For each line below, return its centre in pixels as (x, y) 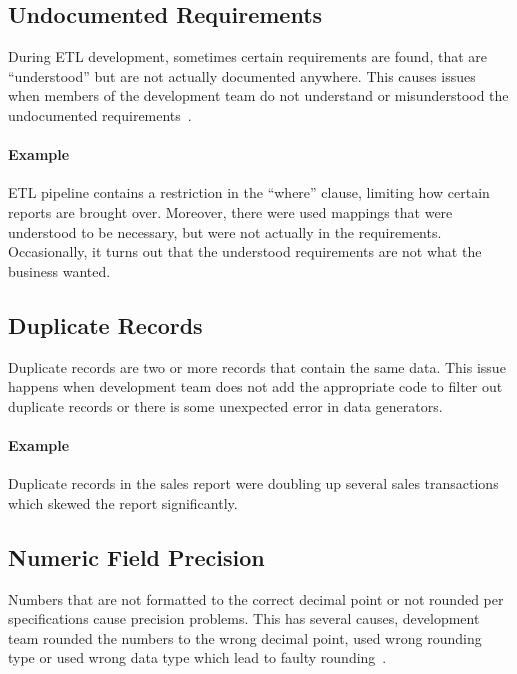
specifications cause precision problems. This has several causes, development (244, 618)
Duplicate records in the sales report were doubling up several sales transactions (253, 483)
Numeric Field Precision (136, 556)
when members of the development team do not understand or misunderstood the (258, 95)
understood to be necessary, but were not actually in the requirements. (225, 231)
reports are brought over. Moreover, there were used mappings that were (230, 211)
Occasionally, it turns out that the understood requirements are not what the (245, 251)
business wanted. (59, 270)
